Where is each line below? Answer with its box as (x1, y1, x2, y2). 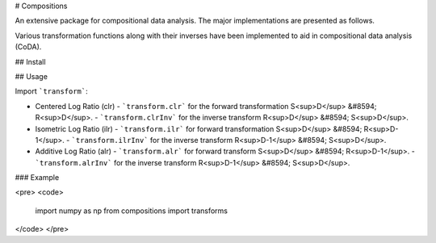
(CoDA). (15, 42, 42, 52)
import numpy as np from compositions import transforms (35, 206, 228, 216)
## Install (15, 57, 46, 66)
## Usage (15, 71, 48, 81)
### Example (15, 173, 60, 182)
